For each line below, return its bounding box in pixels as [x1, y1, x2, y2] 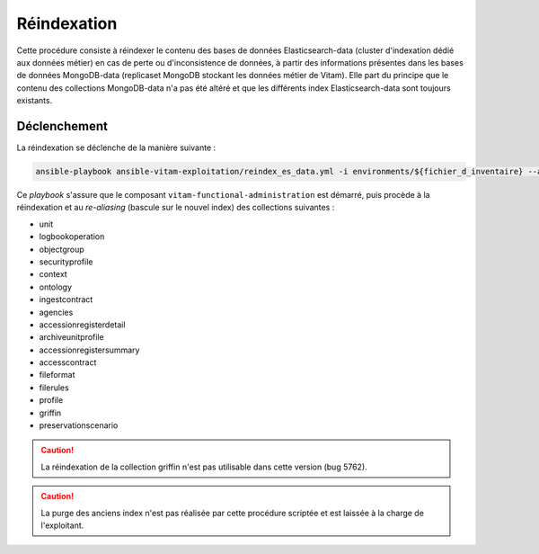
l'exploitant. [40, 520, 84, 531]
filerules [39, 382, 69, 393]
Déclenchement [16, 118, 108, 134]
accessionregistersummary [39, 344, 140, 355]
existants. [16, 95, 53, 106]
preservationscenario [39, 420, 119, 431]
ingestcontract [39, 294, 93, 305]
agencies [39, 307, 74, 317]
